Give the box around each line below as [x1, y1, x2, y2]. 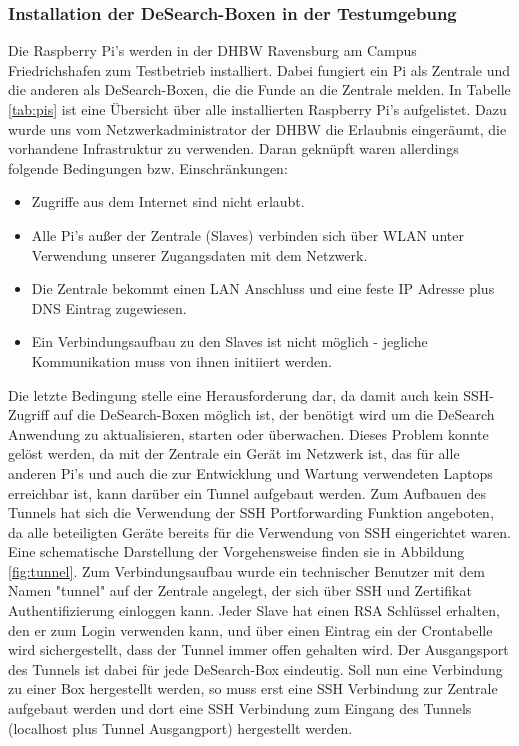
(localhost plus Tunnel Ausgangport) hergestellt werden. [8, 717, 353, 738]
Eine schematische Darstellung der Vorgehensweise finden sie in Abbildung [8, 541, 465, 562]
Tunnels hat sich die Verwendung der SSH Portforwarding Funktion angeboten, [8, 502, 494, 523]
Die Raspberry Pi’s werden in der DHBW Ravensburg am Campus [8, 40, 417, 61]
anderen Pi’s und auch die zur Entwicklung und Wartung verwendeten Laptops [8, 462, 493, 483]
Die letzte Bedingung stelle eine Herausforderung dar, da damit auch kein [8, 384, 459, 405]
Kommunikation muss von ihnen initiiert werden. [31, 350, 332, 371]
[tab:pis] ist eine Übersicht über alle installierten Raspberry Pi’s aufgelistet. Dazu [8, 99, 507, 119]
